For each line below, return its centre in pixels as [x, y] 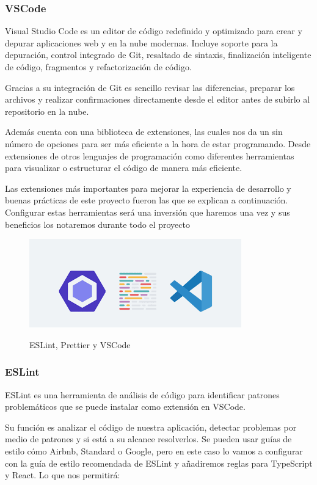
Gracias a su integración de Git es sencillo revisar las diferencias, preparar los [150, 87]
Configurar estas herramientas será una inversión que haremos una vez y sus [148, 212]
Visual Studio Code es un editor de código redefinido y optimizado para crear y [154, 31]
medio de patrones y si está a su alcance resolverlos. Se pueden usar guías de [148, 439]
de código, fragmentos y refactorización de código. [98, 67]
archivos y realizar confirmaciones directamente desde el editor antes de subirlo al [158, 99]
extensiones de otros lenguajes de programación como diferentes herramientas [150, 155]
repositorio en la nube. [47, 111]
